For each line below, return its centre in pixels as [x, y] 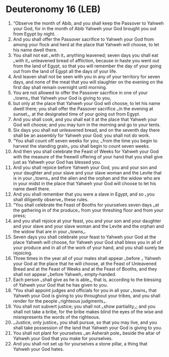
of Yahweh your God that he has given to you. [60, 285]
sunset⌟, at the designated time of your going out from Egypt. [76, 114]
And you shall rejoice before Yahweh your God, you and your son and [85, 167]
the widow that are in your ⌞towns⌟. [50, 231]
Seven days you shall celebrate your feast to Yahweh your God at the [84, 237]
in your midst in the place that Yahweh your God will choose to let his [84, 183]
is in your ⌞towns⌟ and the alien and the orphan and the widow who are [87, 178]
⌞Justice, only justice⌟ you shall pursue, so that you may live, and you [85, 322]
